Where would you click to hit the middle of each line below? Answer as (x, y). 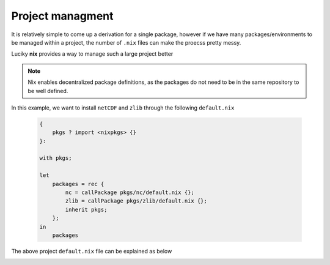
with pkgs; (56, 158)
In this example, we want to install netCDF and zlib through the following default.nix (123, 108)
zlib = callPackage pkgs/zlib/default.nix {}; (136, 201)
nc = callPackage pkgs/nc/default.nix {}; (130, 192)
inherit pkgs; (86, 209)
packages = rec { (78, 184)
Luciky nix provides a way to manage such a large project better (92, 54)
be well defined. (48, 91)
